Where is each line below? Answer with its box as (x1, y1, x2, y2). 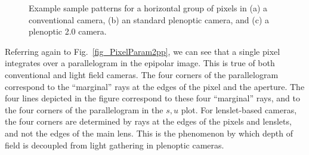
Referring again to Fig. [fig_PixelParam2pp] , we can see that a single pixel (5, 45, 280, 57)
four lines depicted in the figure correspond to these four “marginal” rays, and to (5, 92, 300, 104)
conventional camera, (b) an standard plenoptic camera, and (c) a (29, 13, 270, 26)
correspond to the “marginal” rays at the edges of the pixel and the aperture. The (5, 80, 305, 92)
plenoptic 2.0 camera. (29, 25, 107, 38)
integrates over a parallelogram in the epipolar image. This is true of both (5, 57, 275, 69)
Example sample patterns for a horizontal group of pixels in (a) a (29, 2, 267, 14)
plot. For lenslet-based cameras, (181, 103, 297, 116)
